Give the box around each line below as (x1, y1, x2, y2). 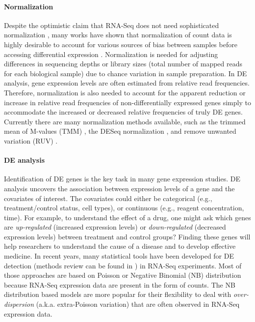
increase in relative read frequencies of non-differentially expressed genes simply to (4, 97, 251, 107)
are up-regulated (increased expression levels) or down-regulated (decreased (4, 222, 226, 232)
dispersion (4, 299, 34, 309)
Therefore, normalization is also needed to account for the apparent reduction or (4, 87, 246, 97)
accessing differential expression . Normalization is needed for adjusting (4, 49, 218, 59)
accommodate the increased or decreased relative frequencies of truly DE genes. (4, 107, 243, 117)
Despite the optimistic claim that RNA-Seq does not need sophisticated (4, 20, 219, 30)
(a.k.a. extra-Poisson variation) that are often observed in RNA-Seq (36, 299, 240, 309)
